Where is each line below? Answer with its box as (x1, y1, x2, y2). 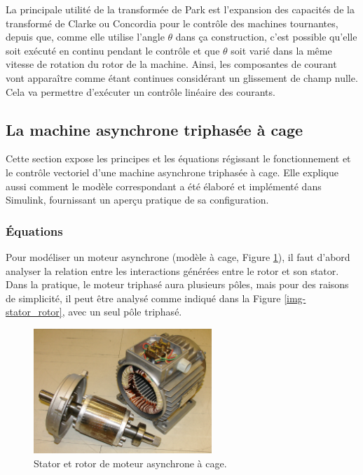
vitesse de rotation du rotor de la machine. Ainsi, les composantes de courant (6, 57, 337, 71)
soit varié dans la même (231, 43, 332, 57)
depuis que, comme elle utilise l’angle (6, 29, 165, 44)
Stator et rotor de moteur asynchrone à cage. (34, 455, 227, 470)
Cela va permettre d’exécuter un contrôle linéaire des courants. (6, 84, 275, 99)
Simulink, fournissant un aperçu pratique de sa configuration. (6, 192, 269, 207)
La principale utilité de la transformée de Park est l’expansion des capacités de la (6, 2, 355, 16)
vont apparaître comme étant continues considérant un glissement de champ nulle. (6, 70, 358, 85)
